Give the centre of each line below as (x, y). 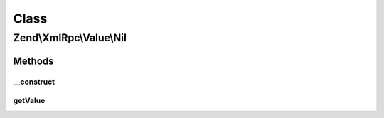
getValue (29, 101)
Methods (33, 61)
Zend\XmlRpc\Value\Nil (70, 38)
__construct (34, 82)
